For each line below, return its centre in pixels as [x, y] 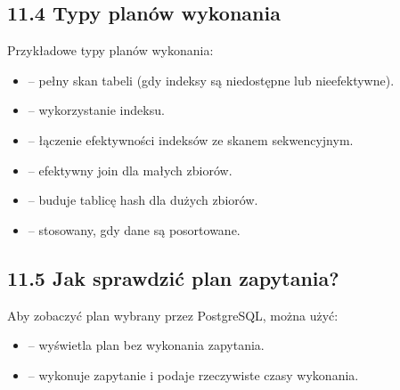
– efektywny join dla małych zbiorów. [130, 170]
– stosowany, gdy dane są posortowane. [134, 229]
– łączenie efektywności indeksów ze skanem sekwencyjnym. [191, 139]
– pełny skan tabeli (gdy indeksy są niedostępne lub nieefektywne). [211, 80]
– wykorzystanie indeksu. [96, 110]
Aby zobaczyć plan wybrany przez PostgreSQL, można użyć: [173, 315]
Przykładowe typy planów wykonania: [110, 50]
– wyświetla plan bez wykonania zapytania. [146, 345]
